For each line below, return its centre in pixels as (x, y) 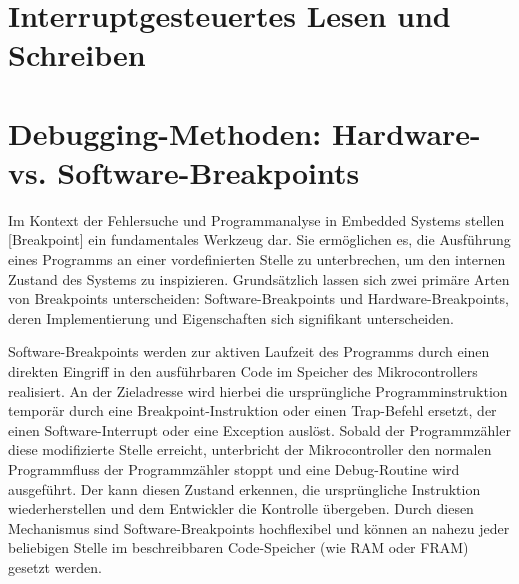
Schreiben (77, 54)
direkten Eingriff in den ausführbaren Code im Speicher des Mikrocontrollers (243, 371)
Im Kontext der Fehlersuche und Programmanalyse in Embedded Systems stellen (256, 219)
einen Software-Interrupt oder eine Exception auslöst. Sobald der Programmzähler (259, 429)
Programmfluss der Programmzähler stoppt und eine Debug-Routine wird (234, 469)
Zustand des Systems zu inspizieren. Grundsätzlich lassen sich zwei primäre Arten (259, 278)
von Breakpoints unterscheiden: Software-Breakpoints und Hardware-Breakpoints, (258, 298)
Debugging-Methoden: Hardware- (244, 132)
